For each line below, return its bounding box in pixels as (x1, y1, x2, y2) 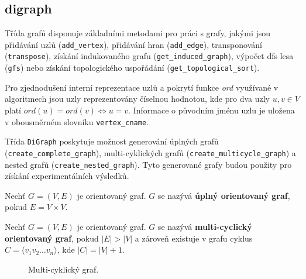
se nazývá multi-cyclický (157, 220, 252, 232)
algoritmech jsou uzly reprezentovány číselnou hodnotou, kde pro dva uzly (5, 92, 270, 105)
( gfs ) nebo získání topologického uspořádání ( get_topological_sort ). (5, 61, 260, 74)
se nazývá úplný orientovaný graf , (157, 189, 290, 201)
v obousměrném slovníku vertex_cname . (5, 115, 149, 128)
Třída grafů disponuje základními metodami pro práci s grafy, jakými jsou (5, 27, 271, 39)
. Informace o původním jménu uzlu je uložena (128, 104, 295, 116)
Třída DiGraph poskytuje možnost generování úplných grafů (5, 135, 219, 147)
